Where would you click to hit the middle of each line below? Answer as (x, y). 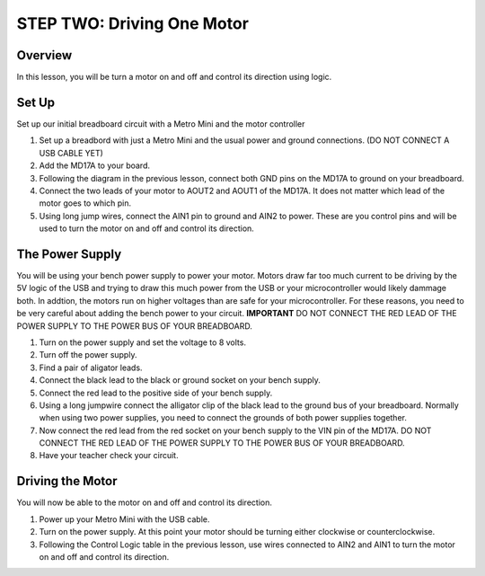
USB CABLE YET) (71, 153)
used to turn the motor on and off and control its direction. (147, 228)
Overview (44, 55)
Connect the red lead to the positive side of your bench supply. (156, 393)
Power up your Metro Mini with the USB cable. (124, 519)
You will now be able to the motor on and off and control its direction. (145, 502)
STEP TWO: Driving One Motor (132, 23)
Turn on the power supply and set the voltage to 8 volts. (143, 342)
